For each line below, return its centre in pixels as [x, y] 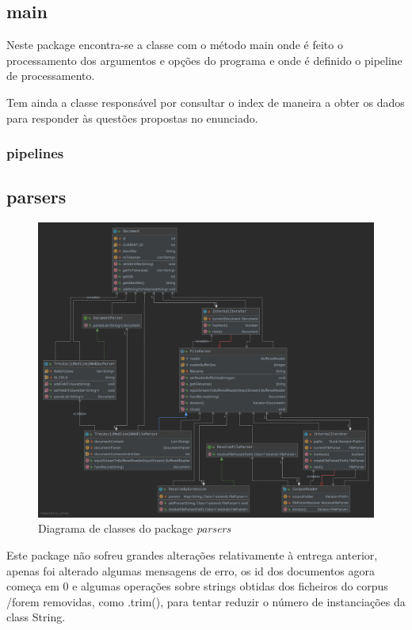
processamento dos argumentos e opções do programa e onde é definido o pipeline [204, 60]
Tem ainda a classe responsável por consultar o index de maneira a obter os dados [206, 102]
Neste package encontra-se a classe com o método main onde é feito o [175, 45]
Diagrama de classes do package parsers [135, 528]
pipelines [35, 153]
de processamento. [51, 76]
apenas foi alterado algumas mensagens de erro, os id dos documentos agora [191, 570]
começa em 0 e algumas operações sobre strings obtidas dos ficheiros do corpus [197, 586]
